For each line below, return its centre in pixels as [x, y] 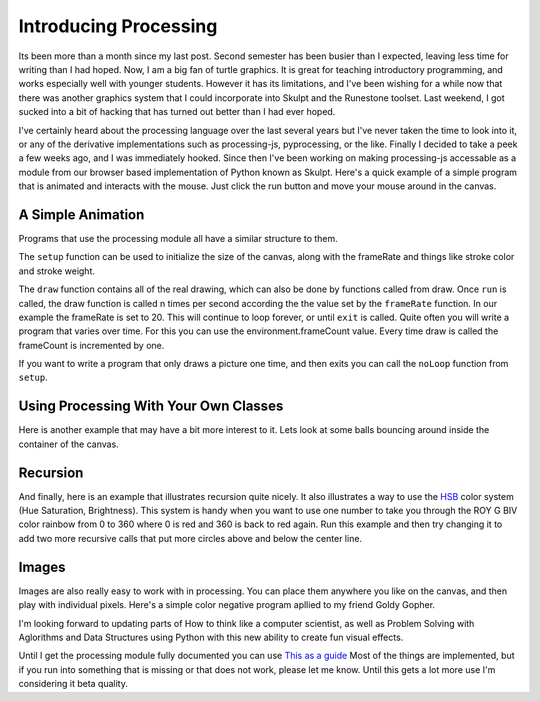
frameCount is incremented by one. [91, 345]
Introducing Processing [118, 26]
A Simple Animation [81, 214]
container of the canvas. [68, 444]
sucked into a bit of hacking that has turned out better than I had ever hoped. [177, 112]
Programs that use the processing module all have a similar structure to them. [178, 238]
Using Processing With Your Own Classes [151, 406]
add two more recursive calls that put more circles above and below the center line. [190, 538]
